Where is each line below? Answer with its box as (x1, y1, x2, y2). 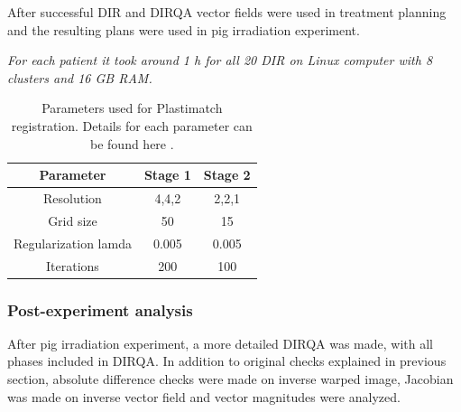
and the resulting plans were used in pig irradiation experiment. (7, 20, 360, 39)
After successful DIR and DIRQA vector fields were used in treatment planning (7, 3, 447, 21)
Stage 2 (203, 165, 251, 184)
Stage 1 (143, 165, 191, 184)
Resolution (43, 189, 102, 207)
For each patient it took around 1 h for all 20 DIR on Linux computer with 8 (7, 51, 433, 70)
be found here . (90, 134, 174, 153)
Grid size (48, 211, 97, 229)
